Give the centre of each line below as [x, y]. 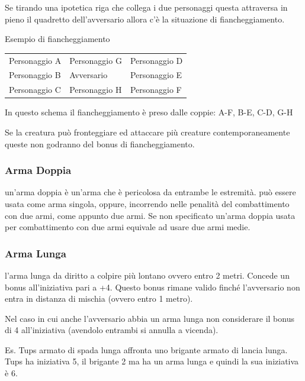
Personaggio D [156, 60]
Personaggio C [35, 90]
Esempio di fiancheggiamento [57, 39]
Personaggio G [96, 60]
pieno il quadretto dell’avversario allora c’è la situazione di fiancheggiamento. [145, 19]
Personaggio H [96, 90]
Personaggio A [35, 60]
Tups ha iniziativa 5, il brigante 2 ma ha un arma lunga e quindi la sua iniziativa [152, 361]
